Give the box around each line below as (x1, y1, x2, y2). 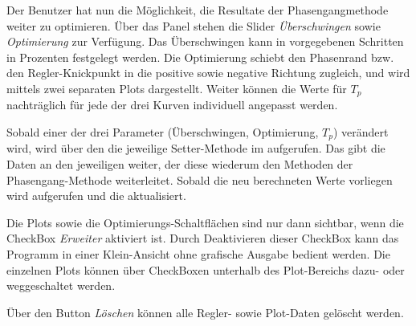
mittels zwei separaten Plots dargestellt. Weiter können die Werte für (6, 79, 347, 96)
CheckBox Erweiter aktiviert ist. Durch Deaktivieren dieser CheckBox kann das (6, 230, 399, 247)
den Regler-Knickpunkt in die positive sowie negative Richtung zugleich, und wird (6, 64, 410, 81)
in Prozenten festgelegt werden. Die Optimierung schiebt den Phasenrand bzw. (6, 48, 394, 65)
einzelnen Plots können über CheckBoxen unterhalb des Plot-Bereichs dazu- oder (6, 261, 405, 278)
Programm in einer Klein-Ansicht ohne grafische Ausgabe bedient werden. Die (6, 246, 390, 263)
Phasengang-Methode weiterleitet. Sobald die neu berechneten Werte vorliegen (6, 171, 393, 188)
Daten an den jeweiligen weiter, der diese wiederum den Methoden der (6, 156, 353, 173)
